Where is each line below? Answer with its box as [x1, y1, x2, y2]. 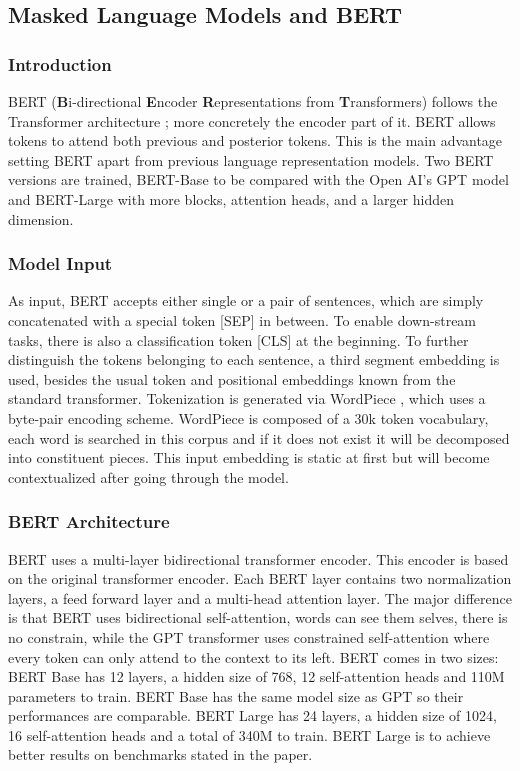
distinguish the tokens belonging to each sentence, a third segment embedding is [8, 349, 500, 370]
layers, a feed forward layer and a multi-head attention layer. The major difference [8, 587, 512, 608]
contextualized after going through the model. [8, 466, 289, 487]
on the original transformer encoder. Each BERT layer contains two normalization [8, 568, 512, 589]
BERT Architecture [8, 509, 170, 534]
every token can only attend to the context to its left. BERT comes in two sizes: [8, 646, 499, 667]
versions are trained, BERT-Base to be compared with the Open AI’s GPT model [8, 169, 509, 190]
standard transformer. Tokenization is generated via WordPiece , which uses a [8, 388, 486, 409]
